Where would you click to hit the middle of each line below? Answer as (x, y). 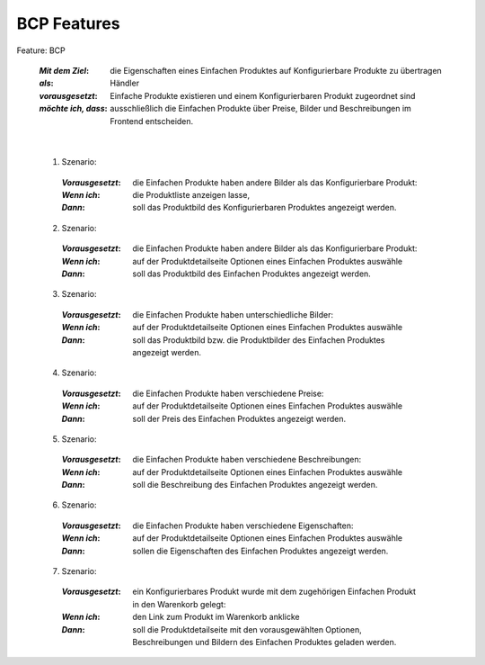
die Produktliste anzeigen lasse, (191, 195)
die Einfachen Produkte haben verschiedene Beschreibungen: (247, 460)
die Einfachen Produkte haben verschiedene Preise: (228, 393)
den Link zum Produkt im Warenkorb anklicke (216, 617)
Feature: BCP (41, 50)
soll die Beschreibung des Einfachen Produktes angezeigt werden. (255, 485)
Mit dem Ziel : (64, 70)
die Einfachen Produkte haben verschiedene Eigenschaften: (243, 526)
